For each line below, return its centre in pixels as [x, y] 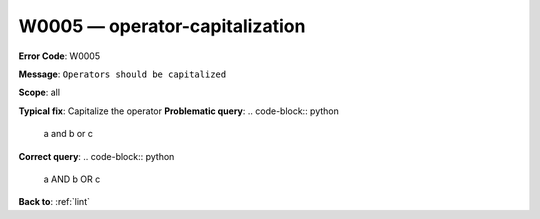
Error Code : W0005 [59, 56]
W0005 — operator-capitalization [162, 26]
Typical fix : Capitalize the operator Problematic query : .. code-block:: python [179, 111]
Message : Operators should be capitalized [122, 74]
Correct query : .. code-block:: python [96, 156]
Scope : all [39, 92]
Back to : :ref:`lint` [54, 202]
